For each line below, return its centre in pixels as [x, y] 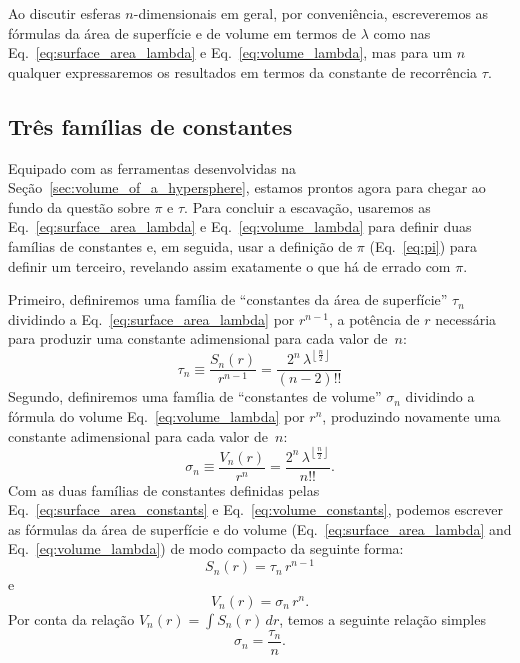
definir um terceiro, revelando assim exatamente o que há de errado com [229, 265]
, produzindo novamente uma [411, 416]
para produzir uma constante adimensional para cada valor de [198, 338]
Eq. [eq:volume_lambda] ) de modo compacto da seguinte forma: [206, 548]
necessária [466, 318]
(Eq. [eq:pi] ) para [423, 245]
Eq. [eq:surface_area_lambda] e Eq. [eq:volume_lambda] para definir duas [240, 226]
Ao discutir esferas [64, 13]
